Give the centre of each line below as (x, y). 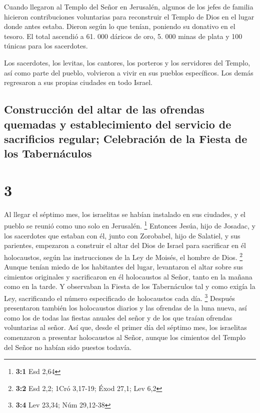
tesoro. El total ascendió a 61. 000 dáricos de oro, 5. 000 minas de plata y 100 (123, 36)
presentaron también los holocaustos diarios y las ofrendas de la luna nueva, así (125, 308)
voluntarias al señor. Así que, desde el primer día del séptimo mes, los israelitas (125, 327)
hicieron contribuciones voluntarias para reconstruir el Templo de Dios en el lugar (129, 16)
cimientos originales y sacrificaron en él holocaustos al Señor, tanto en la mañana (128, 276)
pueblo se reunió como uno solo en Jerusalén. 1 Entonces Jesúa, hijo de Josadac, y (130, 225)
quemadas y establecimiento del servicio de (118, 124)
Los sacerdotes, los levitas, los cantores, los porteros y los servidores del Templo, (127, 62)
